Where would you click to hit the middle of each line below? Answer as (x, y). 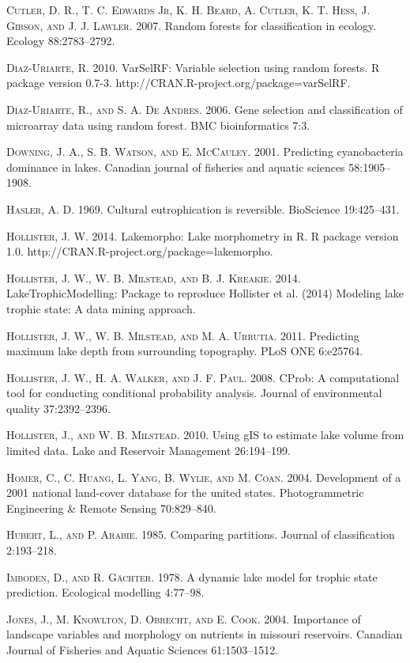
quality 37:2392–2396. (58, 408)
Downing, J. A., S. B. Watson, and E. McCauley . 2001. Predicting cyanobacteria (205, 152)
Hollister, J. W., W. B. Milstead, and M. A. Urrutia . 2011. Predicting (183, 335)
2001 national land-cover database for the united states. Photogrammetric (185, 493)
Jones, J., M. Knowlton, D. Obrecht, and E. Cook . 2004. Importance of (184, 618)
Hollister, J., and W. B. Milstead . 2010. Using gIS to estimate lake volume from (205, 435)
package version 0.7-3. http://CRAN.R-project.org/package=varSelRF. (179, 83)
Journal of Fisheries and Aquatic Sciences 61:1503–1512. (143, 650)
